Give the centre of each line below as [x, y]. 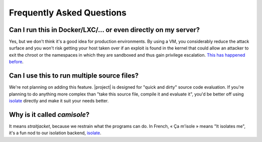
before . [16, 62]
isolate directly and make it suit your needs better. [59, 101]
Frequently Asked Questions [68, 13]
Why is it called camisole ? [49, 115]
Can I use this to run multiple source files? [74, 76]
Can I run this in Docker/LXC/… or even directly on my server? [104, 30]
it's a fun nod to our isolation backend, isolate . [55, 133]
